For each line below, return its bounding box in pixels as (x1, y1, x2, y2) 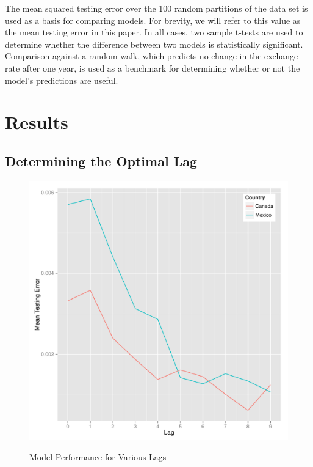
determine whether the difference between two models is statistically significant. (5, 37, 303, 50)
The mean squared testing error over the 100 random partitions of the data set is (5, 2, 308, 14)
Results (5, 109, 68, 134)
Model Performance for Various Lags (29, 450, 167, 463)
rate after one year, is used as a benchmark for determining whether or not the (5, 61, 300, 74)
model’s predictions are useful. (5, 73, 118, 86)
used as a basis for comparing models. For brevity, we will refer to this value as (5, 13, 301, 26)
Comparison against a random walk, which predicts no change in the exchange (5, 50, 298, 62)
